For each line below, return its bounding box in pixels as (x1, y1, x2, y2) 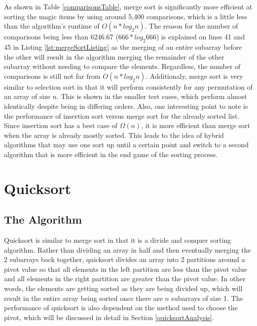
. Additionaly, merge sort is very (146, 70, 243, 81)
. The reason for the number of (145, 21, 238, 31)
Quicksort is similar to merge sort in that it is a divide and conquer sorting (4, 235, 231, 245)
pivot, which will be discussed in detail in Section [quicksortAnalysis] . (4, 312, 214, 322)
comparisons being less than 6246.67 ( (4, 32, 118, 42)
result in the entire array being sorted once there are (4, 293, 163, 303)
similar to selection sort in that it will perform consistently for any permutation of (4, 81, 253, 92)
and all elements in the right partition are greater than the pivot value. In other (4, 273, 246, 284)
